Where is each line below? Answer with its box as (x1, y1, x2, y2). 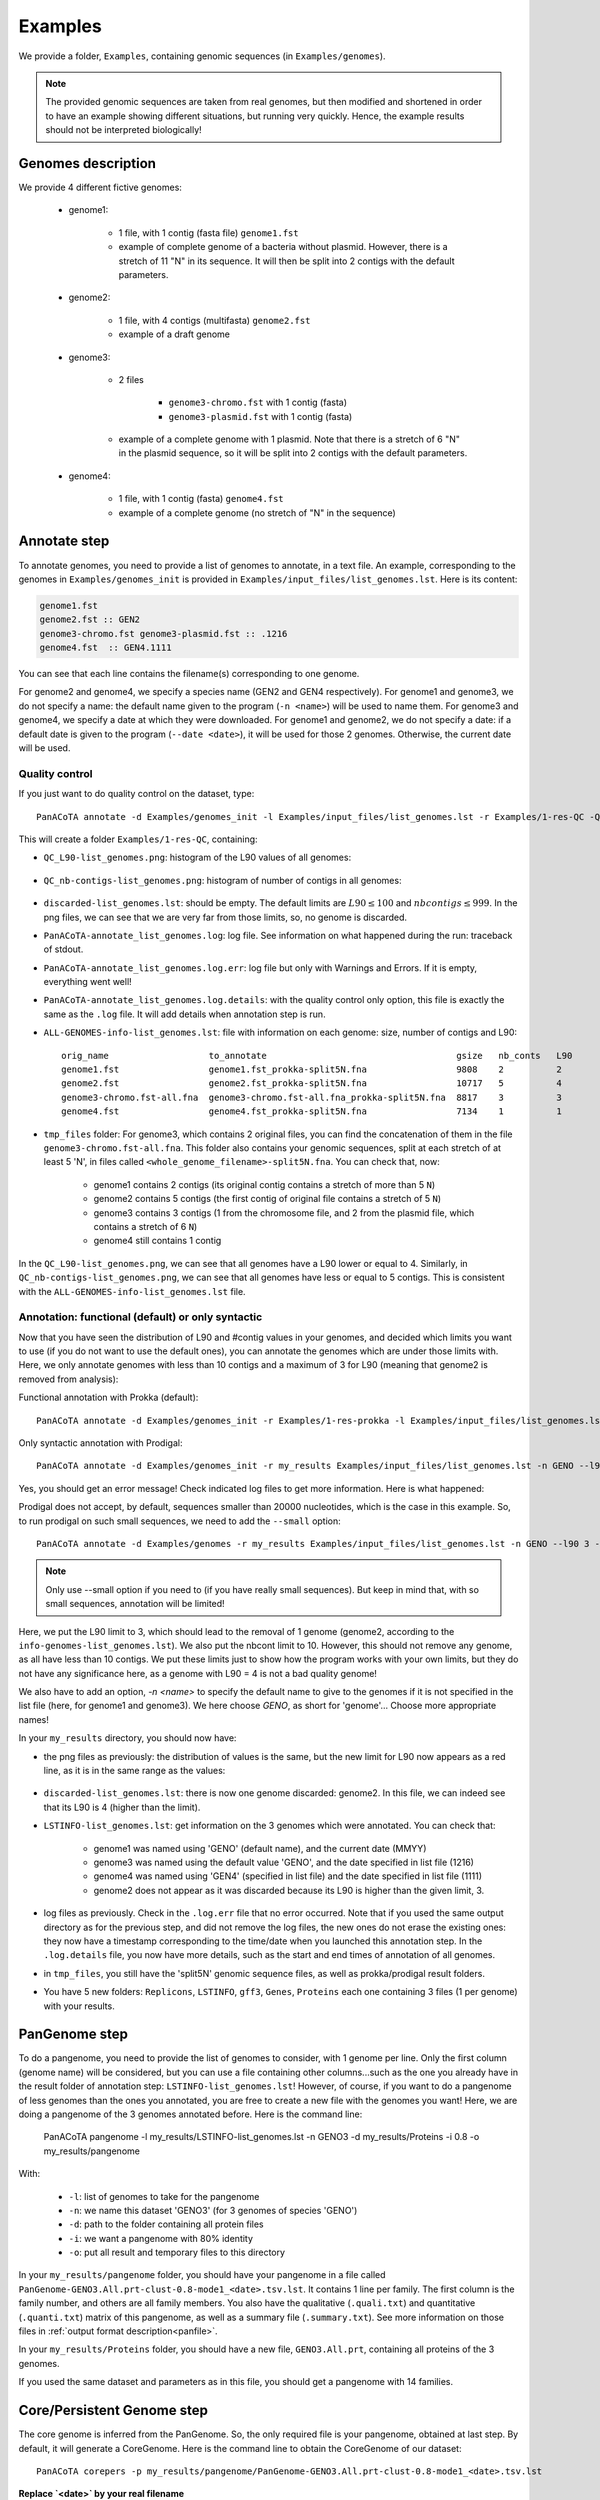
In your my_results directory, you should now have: (18, 1732, 237, 1744)
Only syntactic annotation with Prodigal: (18, 1437, 183, 1449)
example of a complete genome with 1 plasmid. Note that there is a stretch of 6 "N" (118, 433, 460, 445)
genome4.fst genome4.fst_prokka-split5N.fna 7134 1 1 (61, 1106, 562, 1117)
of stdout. (43, 943, 84, 955)
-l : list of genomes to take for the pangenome (68, 2190, 260, 2202)
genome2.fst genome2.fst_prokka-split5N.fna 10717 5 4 (61, 1078, 562, 1089)
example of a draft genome (118, 328, 230, 340)
